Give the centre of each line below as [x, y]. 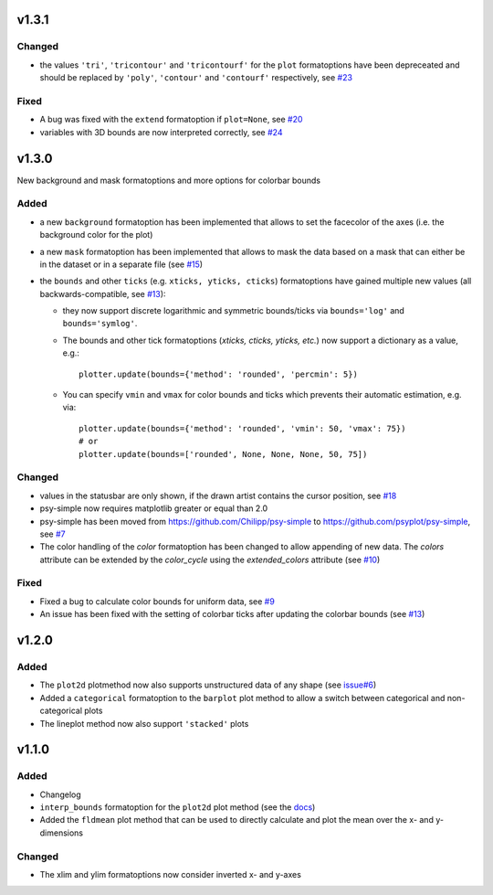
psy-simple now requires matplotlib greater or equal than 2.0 [154, 508]
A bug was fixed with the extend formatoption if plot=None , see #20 [171, 120]
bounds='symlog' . [100, 324]
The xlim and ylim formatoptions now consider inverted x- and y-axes [170, 875]
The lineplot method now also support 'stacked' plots [144, 723]
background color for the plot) [96, 235]
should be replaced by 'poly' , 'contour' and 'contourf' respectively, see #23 [196, 78]
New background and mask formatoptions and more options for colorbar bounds [169, 180]
